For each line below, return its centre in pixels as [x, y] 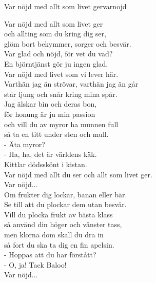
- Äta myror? [25, 144]
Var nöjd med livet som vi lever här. [61, 74]
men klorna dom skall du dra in [54, 235]
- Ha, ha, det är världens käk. [51, 154]
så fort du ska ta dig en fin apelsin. [59, 244]
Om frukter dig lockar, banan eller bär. [66, 194]
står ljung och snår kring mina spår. [61, 94]
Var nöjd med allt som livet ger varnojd [65, 6]
